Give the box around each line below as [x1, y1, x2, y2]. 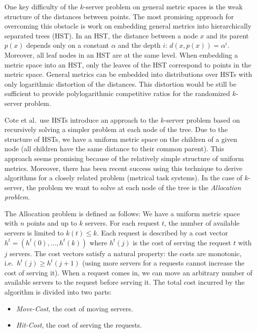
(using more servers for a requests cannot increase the [82, 258, 245, 268]
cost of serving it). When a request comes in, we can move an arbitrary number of [4, 267, 253, 277]
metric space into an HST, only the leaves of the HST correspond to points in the [4, 59, 252, 69]
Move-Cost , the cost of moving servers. [16, 303, 133, 313]
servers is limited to [4, 228, 64, 238]
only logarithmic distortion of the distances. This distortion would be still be [4, 78, 237, 89]
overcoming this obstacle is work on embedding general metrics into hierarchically [4, 21, 252, 31]
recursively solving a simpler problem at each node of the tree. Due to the [4, 124, 228, 134]
